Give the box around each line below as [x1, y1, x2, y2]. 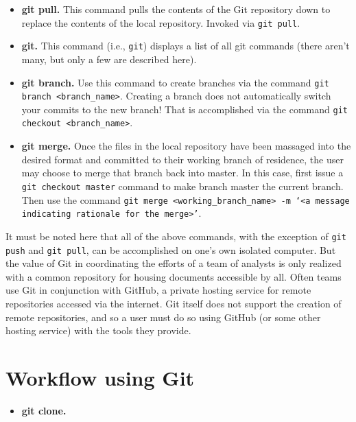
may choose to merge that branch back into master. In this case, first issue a [21, 165, 344, 180]
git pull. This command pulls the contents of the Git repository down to [21, 2, 331, 16]
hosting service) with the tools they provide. [5, 323, 191, 338]
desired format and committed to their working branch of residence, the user [21, 152, 344, 166]
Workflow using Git [5, 363, 195, 391]
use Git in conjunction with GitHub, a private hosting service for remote [5, 283, 311, 297]
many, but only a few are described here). [21, 51, 197, 66]
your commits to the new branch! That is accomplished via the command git [21, 102, 348, 116]
